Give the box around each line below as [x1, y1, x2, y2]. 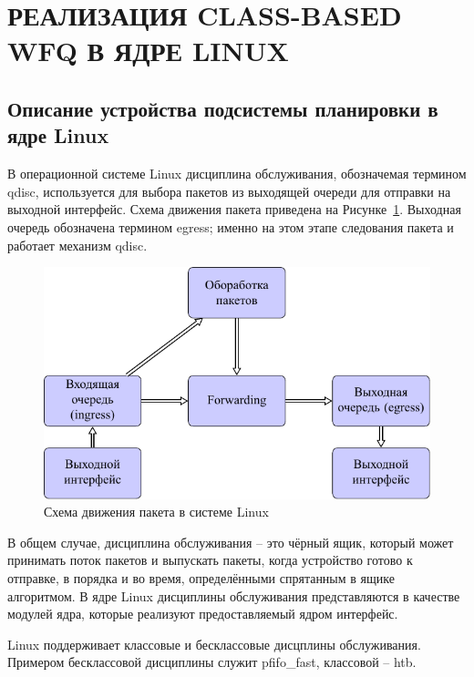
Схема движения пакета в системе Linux [44, 502, 269, 521]
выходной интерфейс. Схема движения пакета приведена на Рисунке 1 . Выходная [7, 200, 461, 219]
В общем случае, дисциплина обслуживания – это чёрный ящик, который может [7, 532, 454, 551]
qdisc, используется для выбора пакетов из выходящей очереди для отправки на [7, 181, 451, 200]
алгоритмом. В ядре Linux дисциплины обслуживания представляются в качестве [7, 586, 460, 605]
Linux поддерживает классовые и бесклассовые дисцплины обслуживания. [7, 634, 421, 653]
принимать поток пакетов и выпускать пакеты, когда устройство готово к [7, 550, 413, 569]
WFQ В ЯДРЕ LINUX [7, 32, 289, 69]
